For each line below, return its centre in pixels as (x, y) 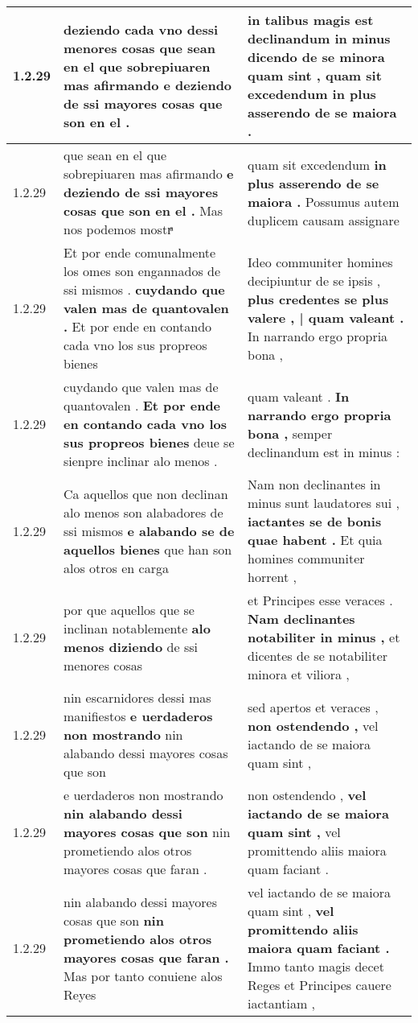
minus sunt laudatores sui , (324, 503)
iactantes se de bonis (315, 521)
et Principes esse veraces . (320, 600)
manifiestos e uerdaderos (138, 716)
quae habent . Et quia (315, 540)
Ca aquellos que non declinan (146, 493)
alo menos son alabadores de (143, 512)
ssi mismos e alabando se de (149, 530)
